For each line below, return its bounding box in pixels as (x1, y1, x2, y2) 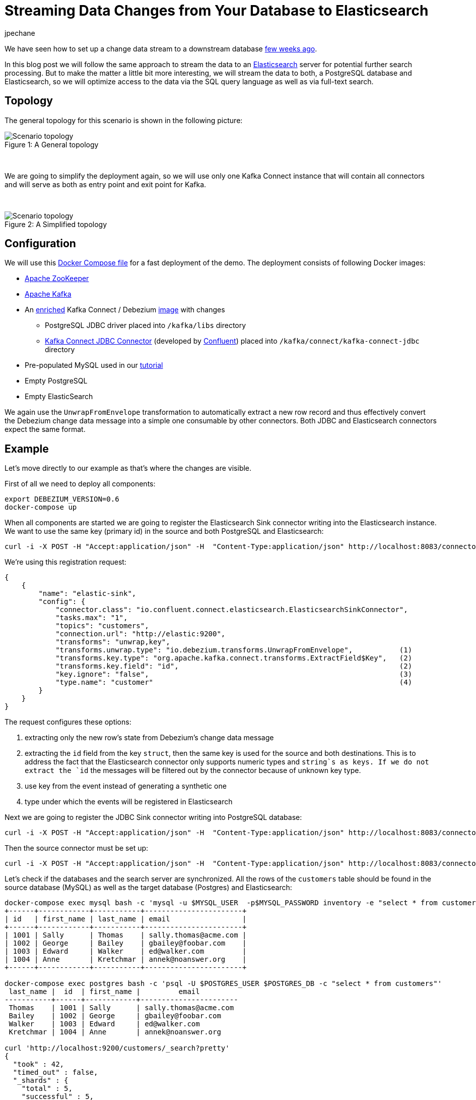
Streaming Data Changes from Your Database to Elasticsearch (5, 2, 429, 19)
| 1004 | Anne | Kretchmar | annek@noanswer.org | (5, 955, 247, 964)
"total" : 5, (21, 1084, 73, 1093)
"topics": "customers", (55, 622, 149, 630)
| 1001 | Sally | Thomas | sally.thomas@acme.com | (5, 931, 247, 940)
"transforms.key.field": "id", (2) (55, 662, 413, 671)
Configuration (5, 237, 76, 250)
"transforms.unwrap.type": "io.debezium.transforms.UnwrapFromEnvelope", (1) (55, 646, 413, 654)
